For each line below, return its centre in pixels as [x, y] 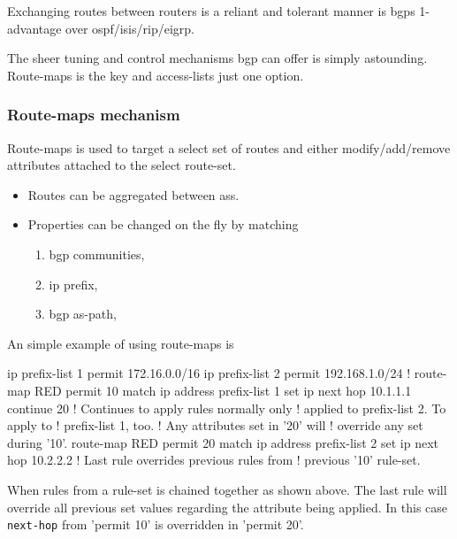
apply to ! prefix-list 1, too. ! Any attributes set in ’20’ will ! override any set [215, 425]
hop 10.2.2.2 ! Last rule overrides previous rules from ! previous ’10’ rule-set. [214, 460]
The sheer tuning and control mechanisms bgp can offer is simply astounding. [217, 58]
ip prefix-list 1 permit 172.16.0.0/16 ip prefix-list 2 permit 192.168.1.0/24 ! [209, 373]
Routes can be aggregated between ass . [133, 194]
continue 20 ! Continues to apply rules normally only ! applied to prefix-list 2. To [227, 408]
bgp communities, [97, 254]
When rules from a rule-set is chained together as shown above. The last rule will [227, 489]
